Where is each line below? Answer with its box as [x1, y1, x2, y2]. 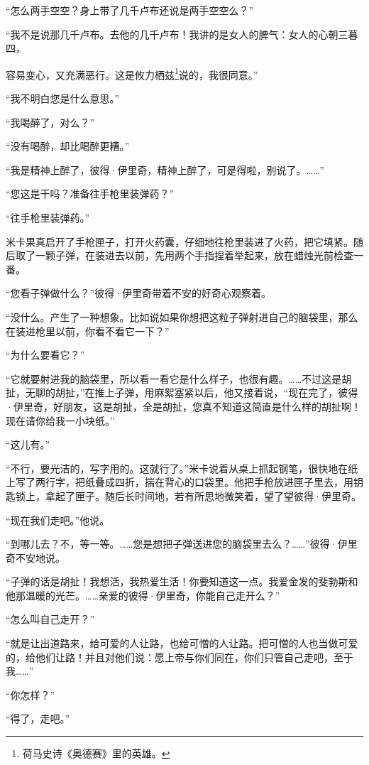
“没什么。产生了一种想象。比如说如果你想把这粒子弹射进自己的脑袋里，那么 [6, 309, 358, 324]
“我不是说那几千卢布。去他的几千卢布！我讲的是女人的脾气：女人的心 [6, 26, 329, 41]
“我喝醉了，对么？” [6, 114, 95, 129]
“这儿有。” [6, 437, 50, 452]
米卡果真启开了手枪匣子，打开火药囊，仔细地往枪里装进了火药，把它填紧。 [6, 234, 353, 249]
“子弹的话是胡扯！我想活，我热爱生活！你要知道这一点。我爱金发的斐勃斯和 [6, 574, 358, 589]
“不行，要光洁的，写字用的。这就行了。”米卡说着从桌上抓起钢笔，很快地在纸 [6, 460, 358, 475]
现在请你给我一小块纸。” [6, 413, 115, 428]
